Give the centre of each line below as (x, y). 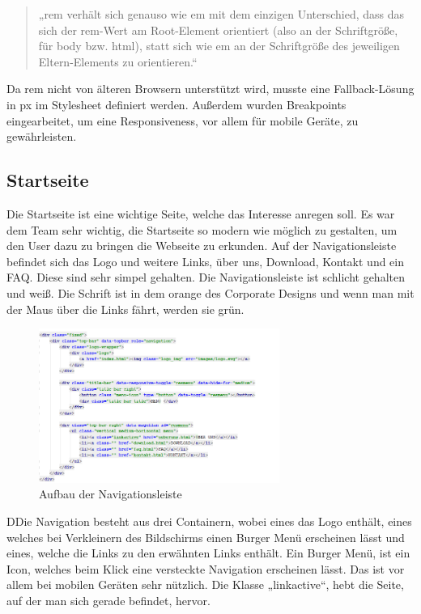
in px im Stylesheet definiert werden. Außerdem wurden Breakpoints (176, 104)
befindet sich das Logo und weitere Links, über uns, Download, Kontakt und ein (206, 261)
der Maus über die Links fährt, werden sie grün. (125, 309)
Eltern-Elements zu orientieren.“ (118, 61)
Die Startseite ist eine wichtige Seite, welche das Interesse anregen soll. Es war (201, 213)
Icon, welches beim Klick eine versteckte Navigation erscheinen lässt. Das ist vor (206, 568)
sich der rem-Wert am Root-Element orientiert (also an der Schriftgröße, (218, 30)
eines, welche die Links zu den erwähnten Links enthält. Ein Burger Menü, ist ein (208, 553)
